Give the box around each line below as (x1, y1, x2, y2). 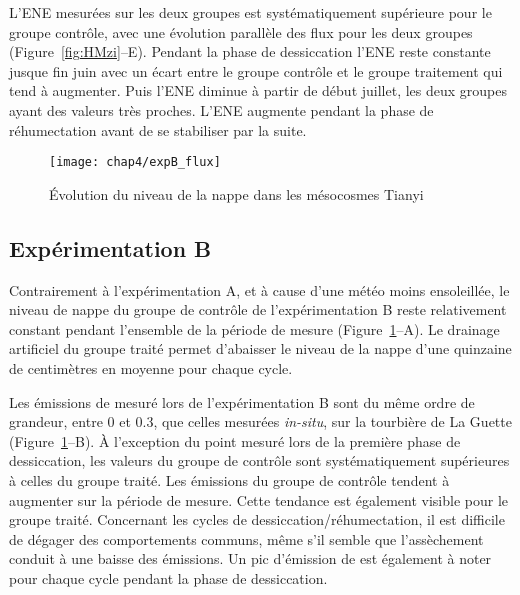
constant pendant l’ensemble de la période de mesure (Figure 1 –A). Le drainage (9, 318, 500, 339)
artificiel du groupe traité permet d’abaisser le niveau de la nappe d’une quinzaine (9, 338, 512, 359)
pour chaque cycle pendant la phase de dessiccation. (9, 567, 328, 588)
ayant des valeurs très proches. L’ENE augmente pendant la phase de (9, 99, 434, 120)
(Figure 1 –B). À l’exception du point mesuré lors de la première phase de (9, 430, 461, 451)
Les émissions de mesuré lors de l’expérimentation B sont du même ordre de (9, 391, 475, 412)
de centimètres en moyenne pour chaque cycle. (9, 357, 293, 378)
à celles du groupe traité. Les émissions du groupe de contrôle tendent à (9, 469, 450, 490)
